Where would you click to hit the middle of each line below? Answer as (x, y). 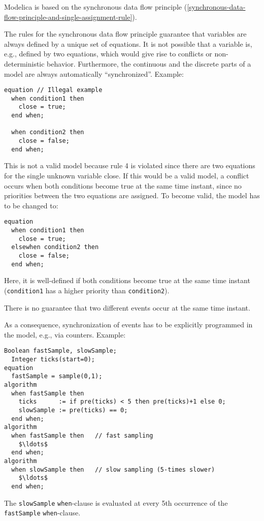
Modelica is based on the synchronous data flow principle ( (96, 7)
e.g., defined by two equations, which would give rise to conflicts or (108, 54)
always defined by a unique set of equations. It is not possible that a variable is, (128, 43)
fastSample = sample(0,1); (57, 376)
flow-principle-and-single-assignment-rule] (68, 17)
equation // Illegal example (53, 90)
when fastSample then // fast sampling (82, 435)
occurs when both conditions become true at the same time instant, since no (123, 185)
